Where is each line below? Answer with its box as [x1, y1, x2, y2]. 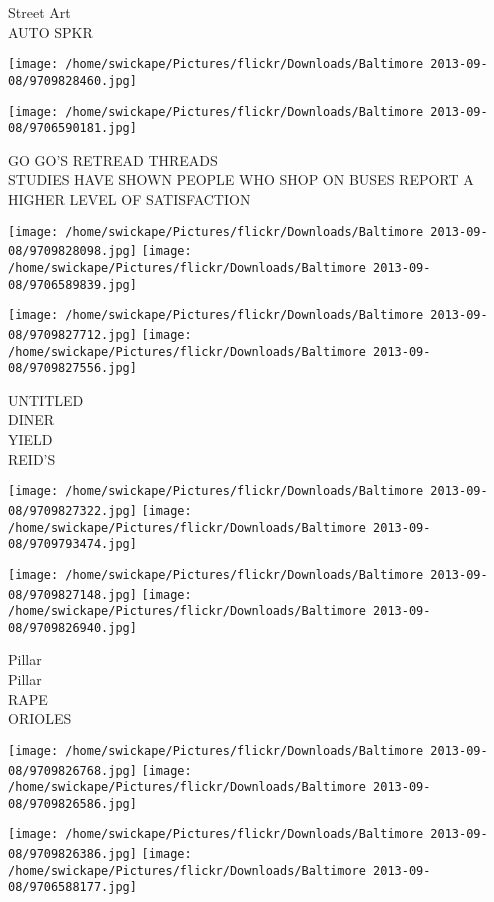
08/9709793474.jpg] [8, 537, 137, 552]
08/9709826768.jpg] [8, 763, 137, 778]
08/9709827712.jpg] [8, 327, 137, 342]
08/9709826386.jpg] [8, 847, 137, 862]
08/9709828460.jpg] [8, 73, 137, 88]
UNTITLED [8, 389, 84, 410]
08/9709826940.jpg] [8, 620, 137, 635]
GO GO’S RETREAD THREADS [8, 149, 218, 170]
